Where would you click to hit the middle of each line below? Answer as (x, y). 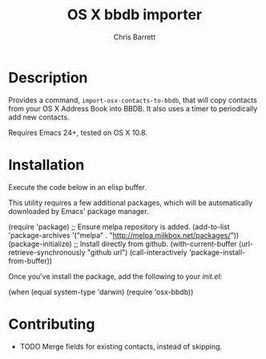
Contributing (52, 324)
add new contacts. (39, 117)
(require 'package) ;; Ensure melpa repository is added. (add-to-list (119, 227)
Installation (46, 165)
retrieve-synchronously (47, 252)
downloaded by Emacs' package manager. (79, 211)
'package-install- (217, 252)
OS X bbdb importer (135, 15)
